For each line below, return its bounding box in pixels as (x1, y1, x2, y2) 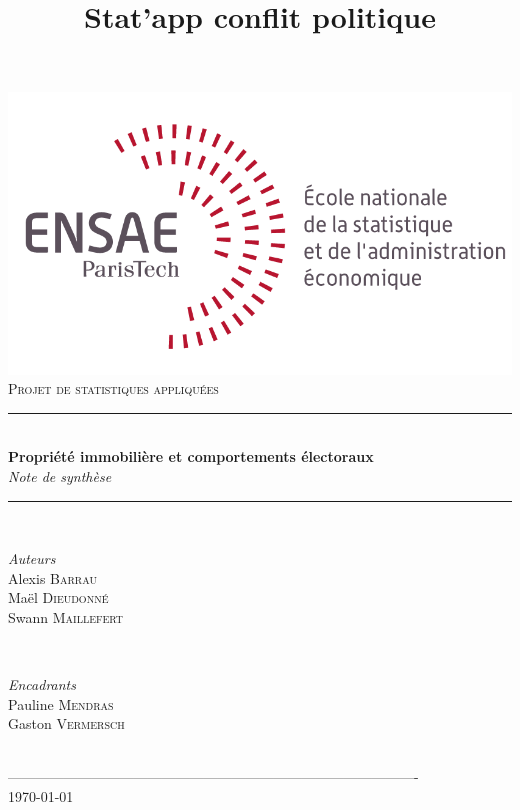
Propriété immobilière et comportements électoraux (8, 446, 374, 467)
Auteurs (8, 548, 56, 569)
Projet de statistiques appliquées (8, 378, 219, 399)
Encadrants (8, 674, 76, 695)
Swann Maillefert (8, 606, 124, 627)
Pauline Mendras (8, 693, 114, 714)
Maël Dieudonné (8, 587, 109, 608)
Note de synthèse (8, 465, 112, 486)
